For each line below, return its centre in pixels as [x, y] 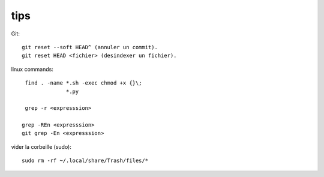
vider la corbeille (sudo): [41, 146]
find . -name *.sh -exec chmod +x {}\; [83, 83]
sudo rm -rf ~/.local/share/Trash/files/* [85, 161]
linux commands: [32, 69]
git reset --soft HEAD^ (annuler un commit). [90, 47]
